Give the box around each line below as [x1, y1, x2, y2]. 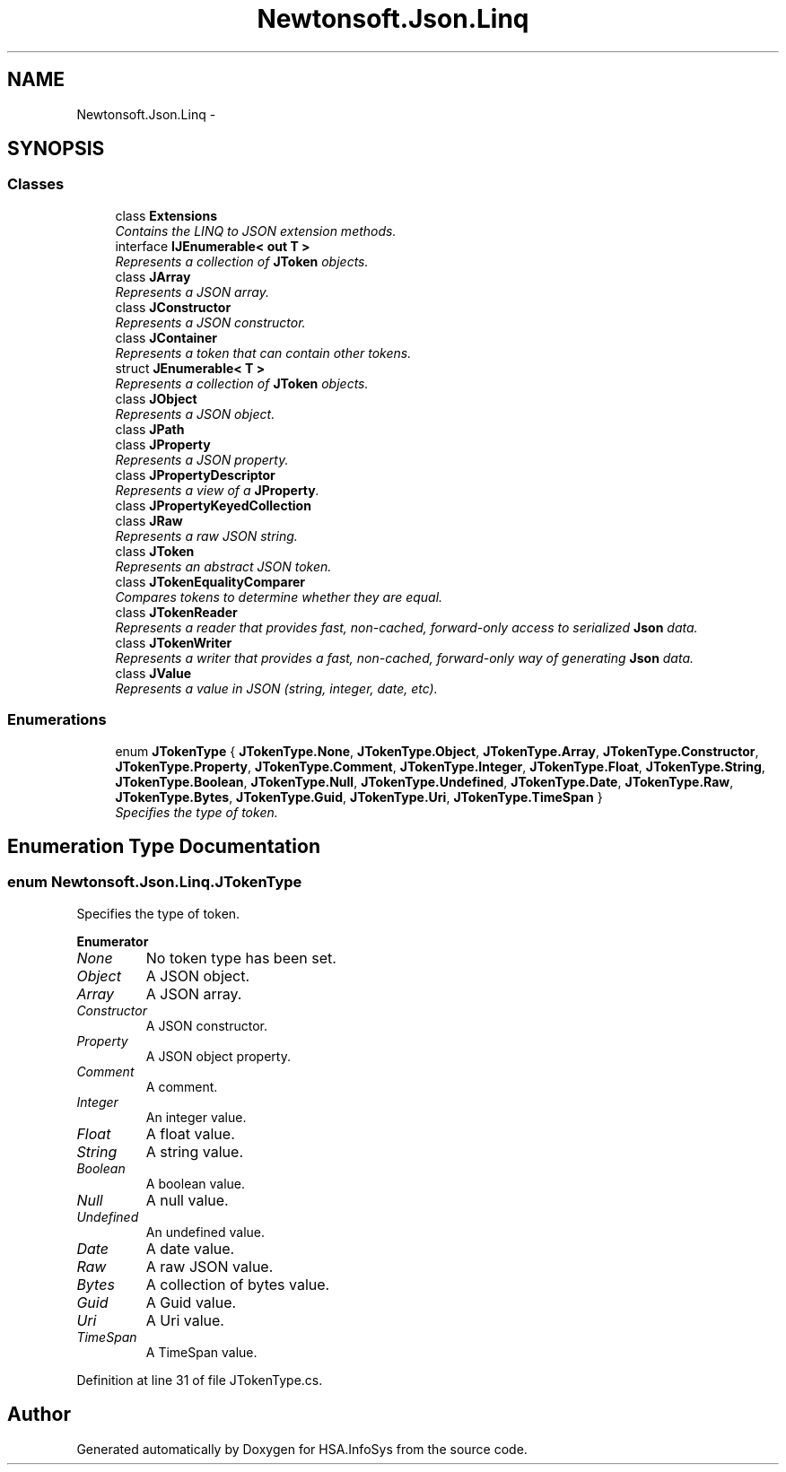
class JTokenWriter [115, 634, 232, 650]
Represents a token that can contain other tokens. [115, 344, 412, 361]
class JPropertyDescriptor [115, 466, 275, 483]
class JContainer [115, 329, 218, 345]
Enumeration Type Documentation [7, 834, 320, 858]
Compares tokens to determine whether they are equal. [115, 588, 443, 605]
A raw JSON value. [145, 1257, 274, 1276]
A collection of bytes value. [145, 1275, 330, 1293]
